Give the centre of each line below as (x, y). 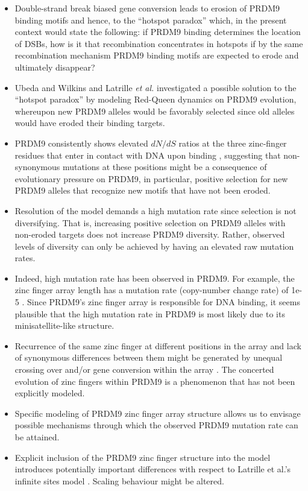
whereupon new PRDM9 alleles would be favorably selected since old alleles (155, 111)
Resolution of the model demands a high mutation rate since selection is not (156, 210)
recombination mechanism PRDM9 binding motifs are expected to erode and (157, 55)
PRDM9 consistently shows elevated (81, 143)
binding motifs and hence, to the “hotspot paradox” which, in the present (151, 20)
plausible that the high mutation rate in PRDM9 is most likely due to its (150, 313)
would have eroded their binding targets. (90, 123)
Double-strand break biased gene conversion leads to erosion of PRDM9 (147, 8)
